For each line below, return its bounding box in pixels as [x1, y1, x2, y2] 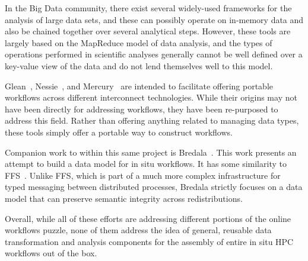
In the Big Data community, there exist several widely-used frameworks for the [5, 2, 292, 14]
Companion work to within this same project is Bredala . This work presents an [5, 146, 297, 158]
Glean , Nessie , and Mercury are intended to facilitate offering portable [5, 79, 273, 92]
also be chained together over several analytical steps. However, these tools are [5, 25, 291, 37]
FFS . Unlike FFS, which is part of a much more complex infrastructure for [5, 169, 281, 181]
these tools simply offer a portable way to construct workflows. [5, 125, 233, 138]
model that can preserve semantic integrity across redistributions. [5, 192, 243, 204]
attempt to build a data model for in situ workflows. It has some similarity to [5, 157, 287, 170]
